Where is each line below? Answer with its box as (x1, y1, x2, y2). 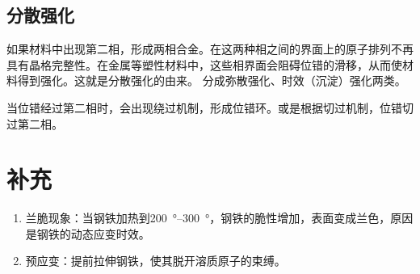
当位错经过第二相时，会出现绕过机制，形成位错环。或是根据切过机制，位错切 (6, 99, 414, 116)
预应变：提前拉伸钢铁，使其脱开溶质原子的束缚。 (25, 252, 286, 269)
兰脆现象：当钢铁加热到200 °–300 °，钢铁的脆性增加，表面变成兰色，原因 (25, 209, 414, 226)
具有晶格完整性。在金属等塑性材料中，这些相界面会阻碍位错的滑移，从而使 (6, 56, 402, 73)
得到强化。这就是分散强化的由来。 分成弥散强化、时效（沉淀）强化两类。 (17, 72, 406, 89)
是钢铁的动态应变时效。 (25, 225, 150, 242)
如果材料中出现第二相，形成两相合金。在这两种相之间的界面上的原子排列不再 (6, 40, 414, 57)
